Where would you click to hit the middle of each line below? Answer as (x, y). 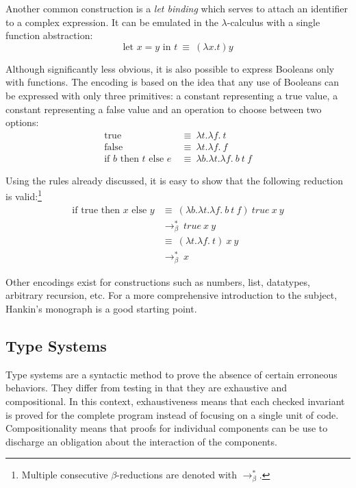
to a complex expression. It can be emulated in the (112, 22)
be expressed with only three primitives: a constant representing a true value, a (172, 95)
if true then (96, 210)
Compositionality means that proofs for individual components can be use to (167, 428)
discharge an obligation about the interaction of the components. (141, 441)
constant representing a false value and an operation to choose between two (164, 109)
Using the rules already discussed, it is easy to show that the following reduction (175, 180)
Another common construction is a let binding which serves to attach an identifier (177, 8)
